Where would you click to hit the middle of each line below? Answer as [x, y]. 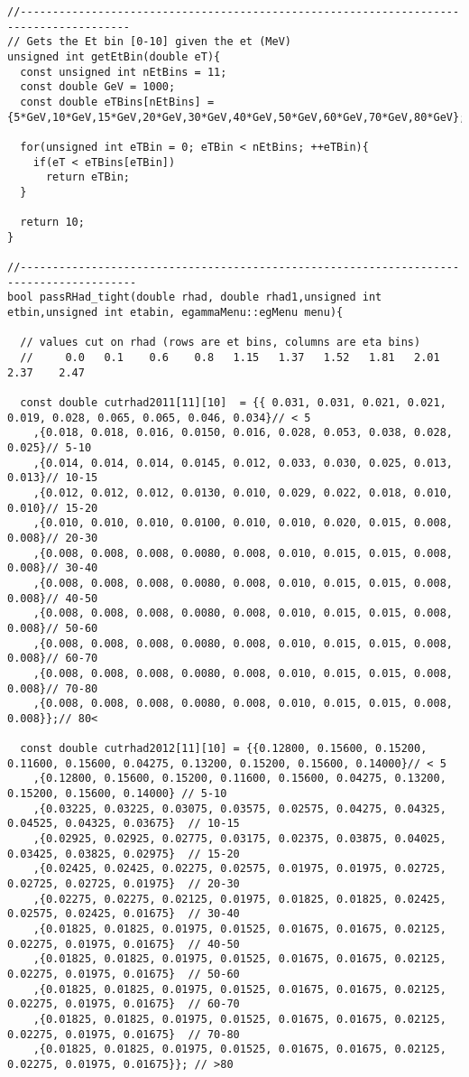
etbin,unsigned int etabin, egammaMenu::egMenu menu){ [175, 313]
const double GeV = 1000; [98, 87]
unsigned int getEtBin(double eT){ [114, 56]
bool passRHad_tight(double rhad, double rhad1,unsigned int [195, 297]
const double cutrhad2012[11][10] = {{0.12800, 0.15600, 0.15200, [224, 749]
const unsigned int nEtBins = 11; [124, 72]
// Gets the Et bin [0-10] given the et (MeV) [149, 42]
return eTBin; [88, 177]
